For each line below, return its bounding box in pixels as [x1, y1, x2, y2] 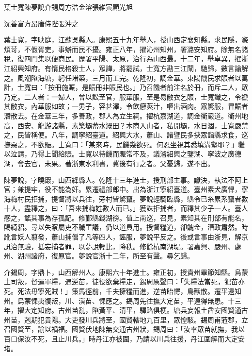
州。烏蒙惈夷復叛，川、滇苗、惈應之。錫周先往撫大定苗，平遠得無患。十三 [4, 295, 241, 305]
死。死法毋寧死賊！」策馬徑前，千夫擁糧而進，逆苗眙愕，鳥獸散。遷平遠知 [4, 286, 241, 296]
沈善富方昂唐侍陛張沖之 [4, 18, 79, 28]
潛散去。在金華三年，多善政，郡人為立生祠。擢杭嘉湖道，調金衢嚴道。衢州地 [4, 110, 248, 120]
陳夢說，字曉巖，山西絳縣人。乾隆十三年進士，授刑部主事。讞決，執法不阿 [4, 174, 241, 185]
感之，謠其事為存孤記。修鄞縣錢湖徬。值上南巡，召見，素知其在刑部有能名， [4, 212, 248, 222]
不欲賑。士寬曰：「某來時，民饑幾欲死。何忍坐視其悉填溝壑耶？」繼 [31, 139, 245, 149]
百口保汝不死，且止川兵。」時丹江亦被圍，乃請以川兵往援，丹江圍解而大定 [4, 334, 238, 343]
